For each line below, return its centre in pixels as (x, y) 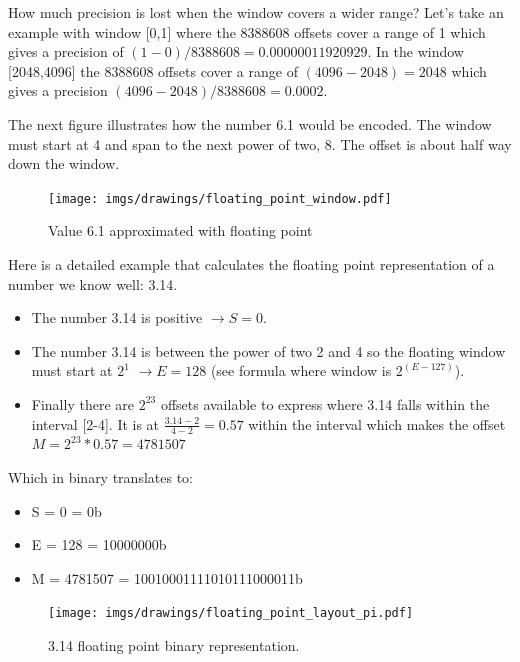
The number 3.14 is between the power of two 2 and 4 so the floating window (268, 350)
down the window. (64, 163)
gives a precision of (66, 51)
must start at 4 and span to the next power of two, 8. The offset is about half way (260, 143)
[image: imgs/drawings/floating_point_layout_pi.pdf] (231, 613)
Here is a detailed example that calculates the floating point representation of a (251, 264)
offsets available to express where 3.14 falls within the (325, 403)
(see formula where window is (301, 370)
